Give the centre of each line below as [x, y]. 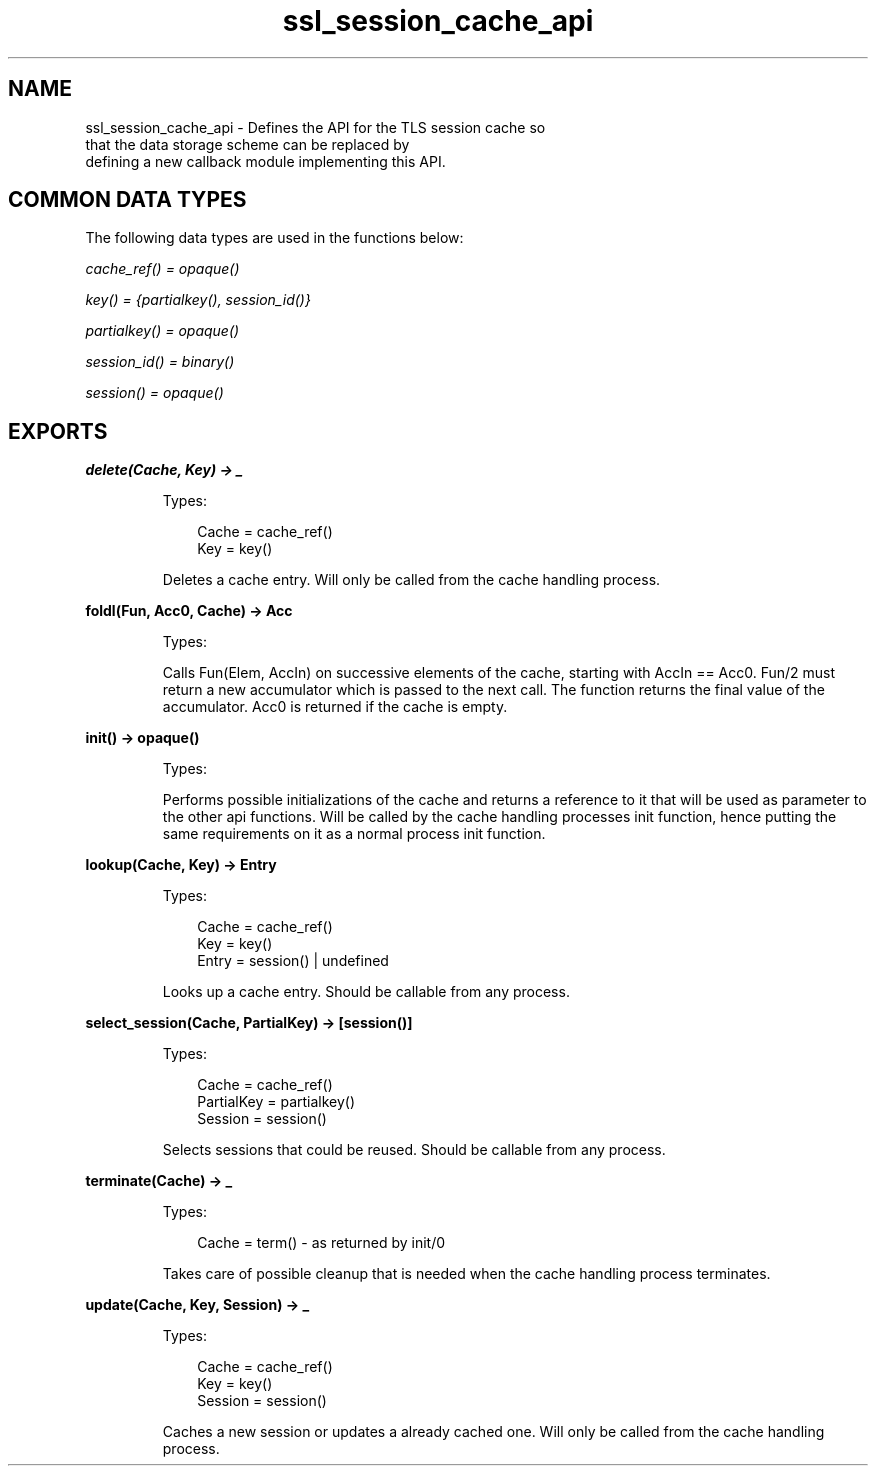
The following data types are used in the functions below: [274, 238]
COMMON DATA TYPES [127, 200]
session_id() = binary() [160, 362]
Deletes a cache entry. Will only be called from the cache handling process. [411, 580]
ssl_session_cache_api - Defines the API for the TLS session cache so [315, 127]
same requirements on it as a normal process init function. [354, 834]
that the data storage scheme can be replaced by [247, 144]
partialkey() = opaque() [162, 331]
